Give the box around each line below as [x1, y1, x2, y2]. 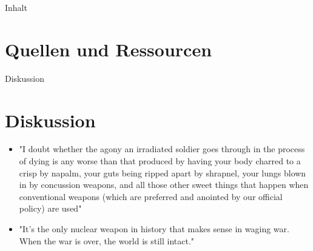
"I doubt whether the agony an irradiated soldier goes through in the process [19, 142, 305, 155]
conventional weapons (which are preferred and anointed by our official [19, 190, 283, 202]
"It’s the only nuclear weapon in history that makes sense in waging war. [19, 223, 289, 235]
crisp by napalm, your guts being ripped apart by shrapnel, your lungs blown [19, 166, 306, 179]
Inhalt [5, 1, 27, 13]
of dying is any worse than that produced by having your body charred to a [19, 155, 301, 167]
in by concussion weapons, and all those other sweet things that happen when [19, 178, 309, 191]
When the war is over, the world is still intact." [19, 234, 195, 247]
